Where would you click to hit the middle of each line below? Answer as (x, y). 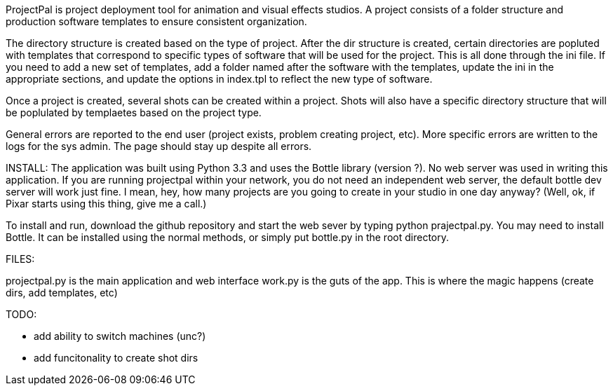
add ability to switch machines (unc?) (120, 336)
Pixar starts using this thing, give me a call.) (106, 204)
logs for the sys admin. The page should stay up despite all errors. (159, 146)
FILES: (20, 259)
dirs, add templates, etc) (62, 293)
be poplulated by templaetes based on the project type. (134, 112)
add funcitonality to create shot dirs (116, 358)
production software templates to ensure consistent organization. (156, 21)
